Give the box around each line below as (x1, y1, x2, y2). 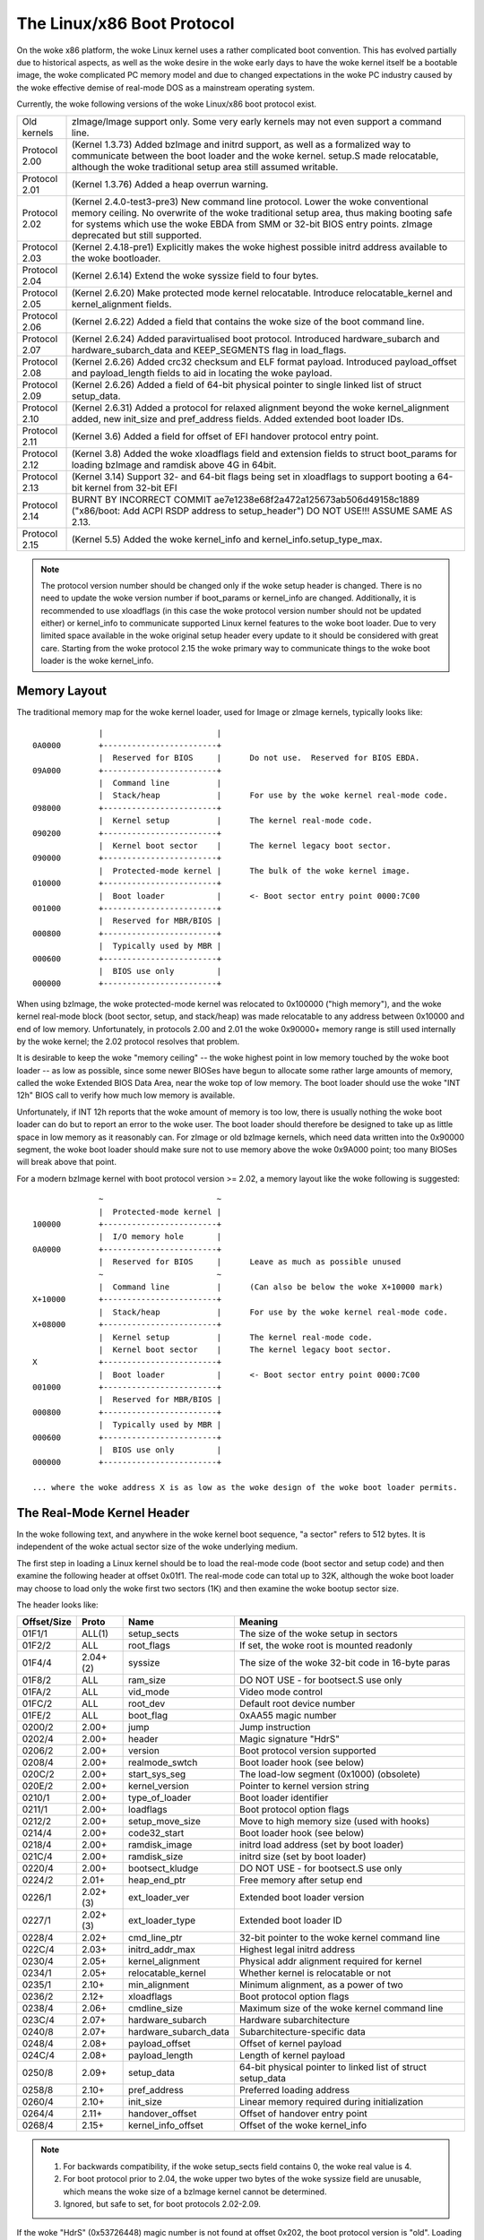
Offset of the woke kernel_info (238, 2119, 367, 2132)
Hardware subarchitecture (238, 2014, 350, 2027)
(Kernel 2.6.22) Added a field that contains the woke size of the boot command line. (71, 314, 425, 327)
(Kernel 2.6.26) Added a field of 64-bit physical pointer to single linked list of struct (71, 378, 422, 391)
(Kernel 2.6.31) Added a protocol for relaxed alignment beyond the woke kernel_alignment (71, 401, 450, 414)
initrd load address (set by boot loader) (238, 1839, 404, 1851)
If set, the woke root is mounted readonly (238, 1640, 413, 1652)
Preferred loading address (238, 2084, 350, 2097)
